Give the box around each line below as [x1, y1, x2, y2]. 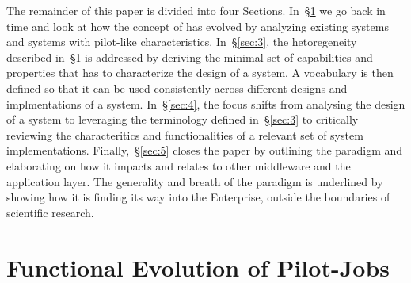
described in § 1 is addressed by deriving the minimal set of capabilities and [6, 48, 373, 65]
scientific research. [6, 204, 94, 220]
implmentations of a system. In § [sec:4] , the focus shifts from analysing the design [6, 95, 405, 112]
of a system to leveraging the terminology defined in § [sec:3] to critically [6, 111, 359, 128]
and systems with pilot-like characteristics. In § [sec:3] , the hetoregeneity [6, 33, 357, 50]
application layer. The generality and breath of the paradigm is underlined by [6, 173, 383, 189]
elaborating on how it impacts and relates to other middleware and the [6, 157, 351, 174]
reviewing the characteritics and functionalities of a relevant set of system [6, 126, 363, 143]
